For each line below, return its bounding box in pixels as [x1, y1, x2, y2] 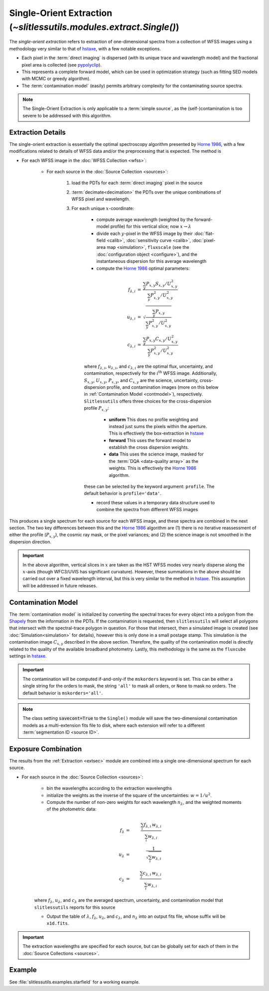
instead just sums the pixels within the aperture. [109, 423, 207, 429]
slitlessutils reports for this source [34, 904, 116, 910]
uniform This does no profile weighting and [109, 416, 198, 423]
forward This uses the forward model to [109, 437, 191, 443]
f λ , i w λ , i [143, 822, 162, 829]
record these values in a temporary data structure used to [96, 499, 215, 505]
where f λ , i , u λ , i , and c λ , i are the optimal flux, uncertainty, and [84, 363, 213, 370]
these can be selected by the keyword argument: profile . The [84, 483, 215, 490]
